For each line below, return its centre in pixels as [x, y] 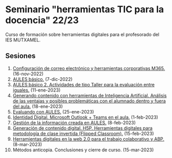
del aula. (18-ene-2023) [38, 106]
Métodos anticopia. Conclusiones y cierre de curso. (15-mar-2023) [83, 150]
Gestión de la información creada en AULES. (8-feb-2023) [74, 122]
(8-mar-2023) [27, 144]
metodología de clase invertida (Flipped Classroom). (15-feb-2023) [83, 133]
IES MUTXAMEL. [23, 40]
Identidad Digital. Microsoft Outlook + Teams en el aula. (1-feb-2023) [85, 117]
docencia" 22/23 [42, 20]
